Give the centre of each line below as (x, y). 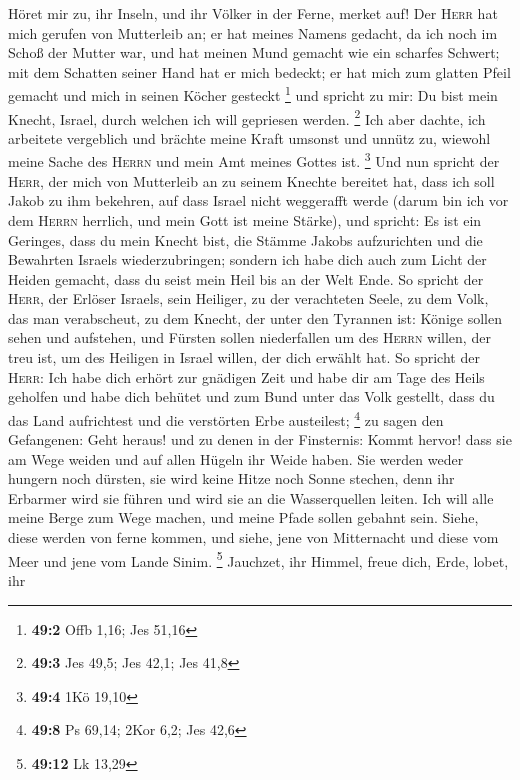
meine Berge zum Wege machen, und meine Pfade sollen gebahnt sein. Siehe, (243, 517)
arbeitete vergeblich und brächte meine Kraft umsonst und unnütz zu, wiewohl (249, 137)
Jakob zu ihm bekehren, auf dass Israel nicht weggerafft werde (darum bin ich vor (258, 200)
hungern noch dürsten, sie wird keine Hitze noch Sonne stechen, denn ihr (231, 478)
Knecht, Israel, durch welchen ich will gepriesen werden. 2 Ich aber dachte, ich (247, 117)
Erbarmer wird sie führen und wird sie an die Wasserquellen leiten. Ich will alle (251, 497)
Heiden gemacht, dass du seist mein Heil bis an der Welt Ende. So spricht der (246, 278)
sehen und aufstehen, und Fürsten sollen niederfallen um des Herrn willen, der (249, 337)
